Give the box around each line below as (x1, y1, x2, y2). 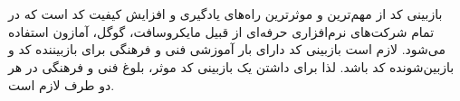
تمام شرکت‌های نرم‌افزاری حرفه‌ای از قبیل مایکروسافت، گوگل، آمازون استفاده (8, 22, 435, 41)
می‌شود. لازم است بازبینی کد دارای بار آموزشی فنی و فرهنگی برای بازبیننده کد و (8, 40, 446, 59)
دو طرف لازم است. (8, 75, 115, 94)
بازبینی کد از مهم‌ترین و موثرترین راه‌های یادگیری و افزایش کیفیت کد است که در (8, 5, 443, 23)
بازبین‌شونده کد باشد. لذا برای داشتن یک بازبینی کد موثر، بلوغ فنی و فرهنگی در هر (8, 57, 455, 76)
